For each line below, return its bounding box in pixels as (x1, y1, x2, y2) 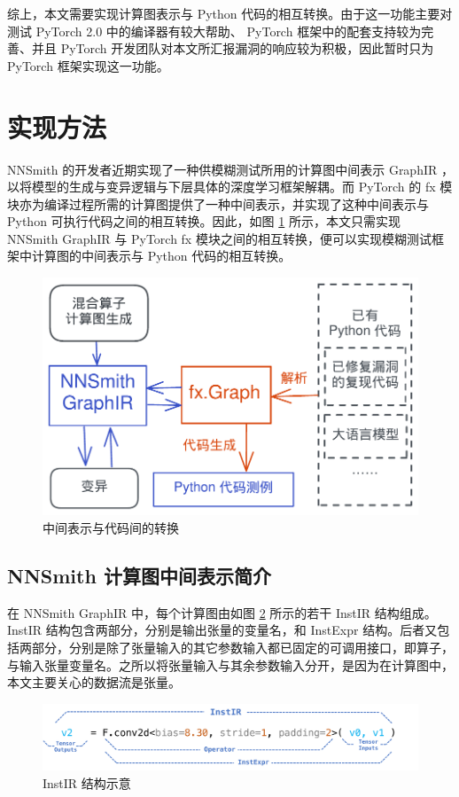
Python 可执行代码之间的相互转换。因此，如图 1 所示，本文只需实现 (7, 212, 401, 231)
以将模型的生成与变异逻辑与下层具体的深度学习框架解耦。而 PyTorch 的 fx (7, 177, 436, 196)
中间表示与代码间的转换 (43, 518, 179, 536)
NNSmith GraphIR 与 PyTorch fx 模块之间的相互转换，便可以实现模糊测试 (7, 229, 432, 247)
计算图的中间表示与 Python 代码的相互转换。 (31, 246, 292, 265)
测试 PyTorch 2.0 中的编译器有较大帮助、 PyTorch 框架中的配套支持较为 (7, 21, 422, 40)
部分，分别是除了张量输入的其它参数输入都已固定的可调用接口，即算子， (31, 637, 454, 656)
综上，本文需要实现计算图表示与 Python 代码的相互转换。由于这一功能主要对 (7, 4, 453, 22)
